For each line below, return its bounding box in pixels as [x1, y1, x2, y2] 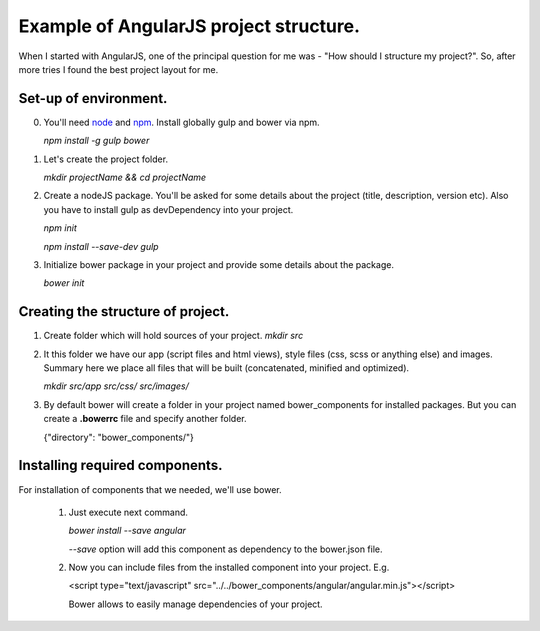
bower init [43, 277, 85, 289]
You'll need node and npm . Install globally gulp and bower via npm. [43, 116, 320, 128]
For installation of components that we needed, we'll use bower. [18, 483, 282, 495]
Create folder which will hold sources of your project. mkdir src [43, 330, 304, 342]
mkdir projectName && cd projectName [43, 171, 207, 184]
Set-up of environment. [18, 90, 168, 107]
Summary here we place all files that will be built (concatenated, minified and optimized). [43, 362, 410, 374]
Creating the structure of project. [18, 303, 230, 320]
